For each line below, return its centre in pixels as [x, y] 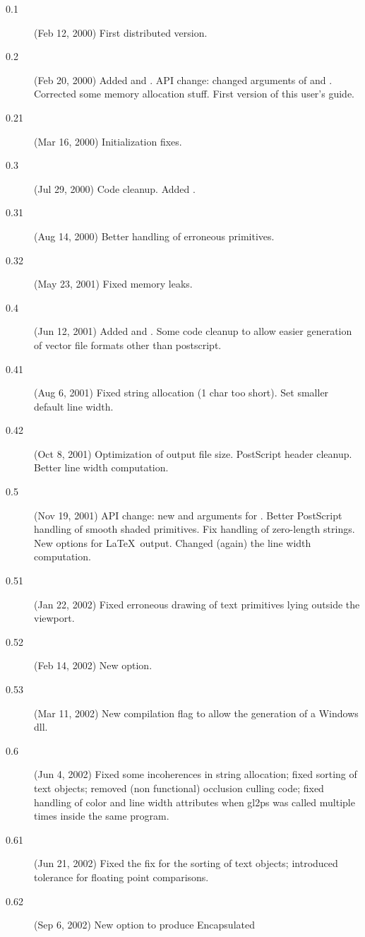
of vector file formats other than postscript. [128, 344]
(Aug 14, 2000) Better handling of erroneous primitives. [154, 236]
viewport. [54, 618]
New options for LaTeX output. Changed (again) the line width [173, 542]
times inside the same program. [102, 816]
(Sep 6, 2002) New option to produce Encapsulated [144, 925]
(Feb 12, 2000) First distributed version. [121, 32]
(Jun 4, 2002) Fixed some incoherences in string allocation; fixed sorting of [196, 774]
